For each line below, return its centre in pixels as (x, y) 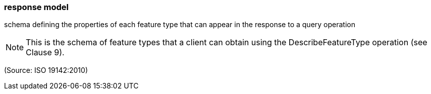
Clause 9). (45, 53)
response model (36, 7)
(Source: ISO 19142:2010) (46, 70)
